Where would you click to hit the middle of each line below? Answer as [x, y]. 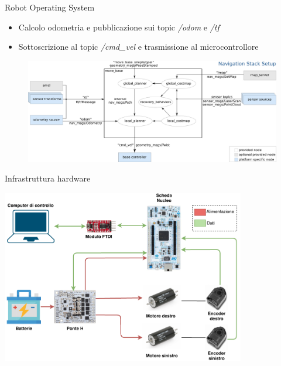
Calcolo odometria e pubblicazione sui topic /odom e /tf [119, 27]
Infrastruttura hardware [48, 178]
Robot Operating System [50, 7]
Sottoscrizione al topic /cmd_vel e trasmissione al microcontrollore [138, 47]
